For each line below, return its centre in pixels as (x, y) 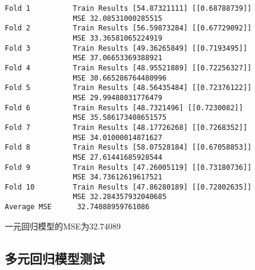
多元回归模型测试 (55, 258)
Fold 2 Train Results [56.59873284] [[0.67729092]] (128, 28)
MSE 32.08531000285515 (117, 18)
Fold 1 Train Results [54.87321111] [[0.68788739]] (128, 8)
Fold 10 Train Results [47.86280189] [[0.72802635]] (128, 187)
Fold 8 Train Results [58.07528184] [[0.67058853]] (128, 148)
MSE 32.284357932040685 (120, 197)
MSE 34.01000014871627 (117, 137)
